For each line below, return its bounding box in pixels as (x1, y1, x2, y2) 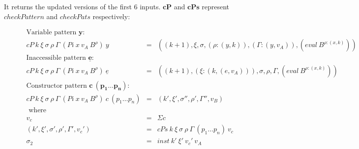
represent (202, 1, 229, 11)
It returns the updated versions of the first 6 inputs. (4, 1, 161, 11)
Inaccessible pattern (26, 54, 86, 62)
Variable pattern (26, 29, 77, 36)
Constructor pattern (26, 82, 87, 89)
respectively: (92, 11, 130, 21)
